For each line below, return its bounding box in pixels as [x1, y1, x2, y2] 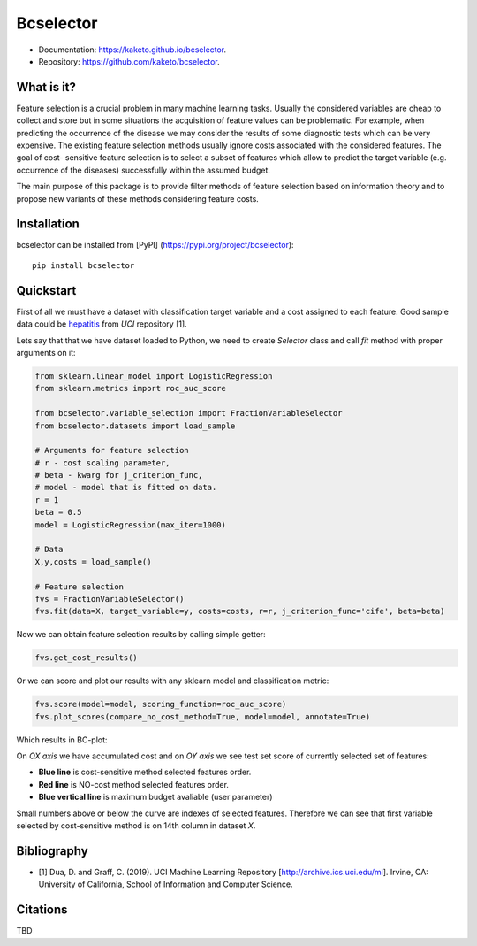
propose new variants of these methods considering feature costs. [16, 193, 260, 204]
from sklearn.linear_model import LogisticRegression [34, 371, 273, 381]
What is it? [16, 80, 77, 95]
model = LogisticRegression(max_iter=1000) [34, 519, 227, 530]
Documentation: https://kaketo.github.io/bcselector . [38, 44, 227, 55]
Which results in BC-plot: [16, 734, 108, 745]
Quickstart [16, 283, 77, 298]
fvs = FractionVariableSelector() [34, 594, 185, 604]
